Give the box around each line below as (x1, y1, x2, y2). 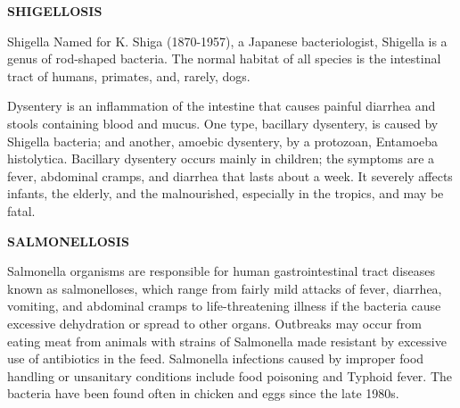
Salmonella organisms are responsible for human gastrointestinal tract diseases (7, 262, 436, 280)
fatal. (7, 201, 36, 220)
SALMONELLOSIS (7, 231, 129, 250)
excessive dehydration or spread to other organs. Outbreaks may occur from (7, 313, 423, 332)
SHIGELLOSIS (7, 2, 103, 20)
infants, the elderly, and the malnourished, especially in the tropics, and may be (7, 184, 444, 203)
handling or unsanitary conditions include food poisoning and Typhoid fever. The (7, 366, 453, 385)
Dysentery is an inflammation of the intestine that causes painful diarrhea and (7, 96, 436, 115)
